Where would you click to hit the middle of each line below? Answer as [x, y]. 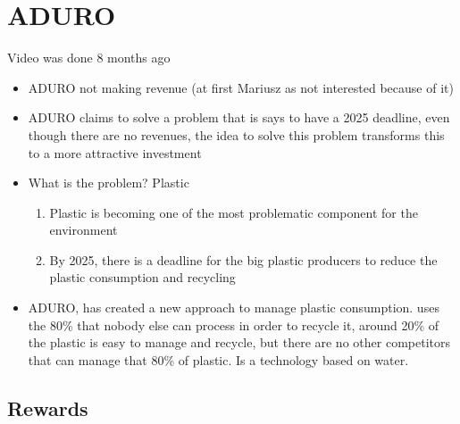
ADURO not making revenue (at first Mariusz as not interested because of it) [241, 87]
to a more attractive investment [115, 152]
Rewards [48, 407]
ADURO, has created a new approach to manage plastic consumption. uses [234, 308]
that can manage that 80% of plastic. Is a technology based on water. [218, 359]
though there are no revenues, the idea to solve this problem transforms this [236, 134]
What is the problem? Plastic [109, 183]
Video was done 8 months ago [89, 58]
